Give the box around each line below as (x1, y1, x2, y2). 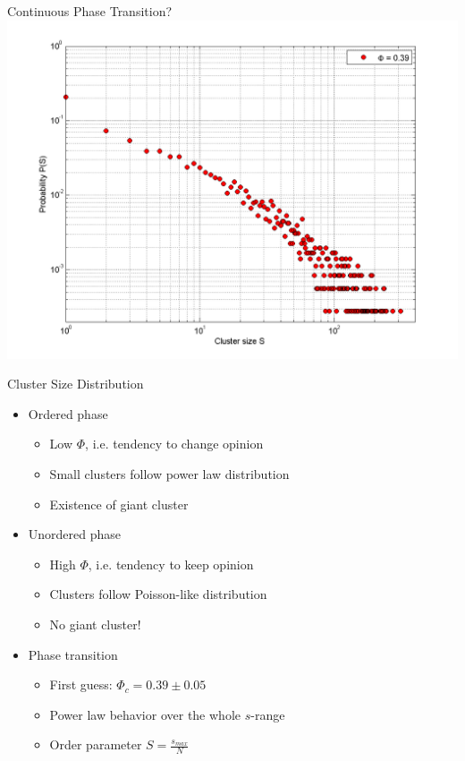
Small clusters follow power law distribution (49, 464, 290, 483)
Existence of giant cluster (49, 494, 189, 513)
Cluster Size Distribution (7, 374, 144, 393)
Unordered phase (28, 525, 122, 543)
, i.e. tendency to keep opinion (88, 554, 254, 573)
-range (250, 705, 285, 723)
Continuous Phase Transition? (7, 2, 173, 20)
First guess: (49, 675, 113, 694)
